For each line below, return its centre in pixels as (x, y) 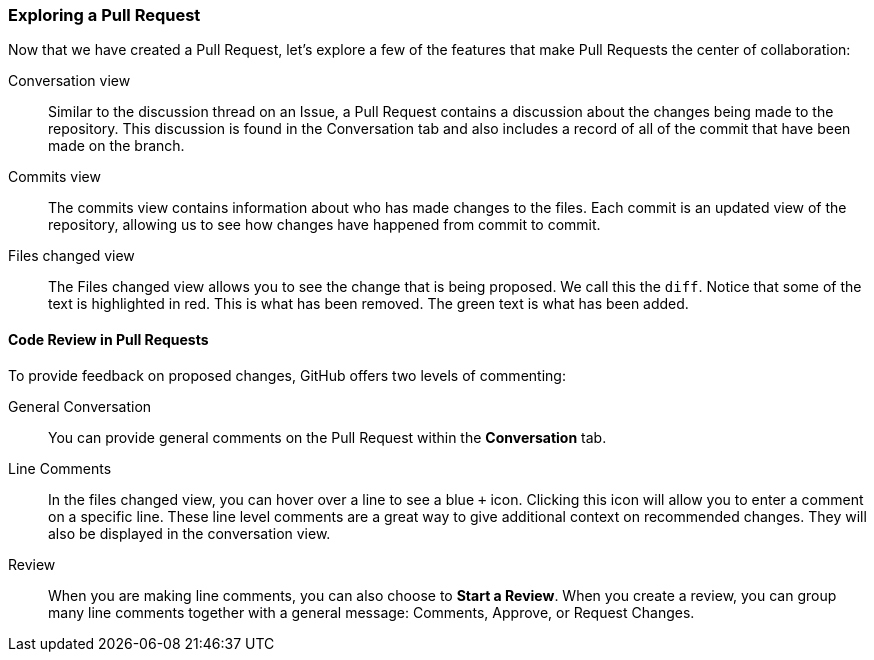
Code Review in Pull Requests (108, 339)
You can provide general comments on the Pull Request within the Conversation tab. (327, 437)
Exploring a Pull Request (104, 15)
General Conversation (80, 406)
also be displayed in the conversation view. (189, 533)
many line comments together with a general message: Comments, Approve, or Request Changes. (371, 612)
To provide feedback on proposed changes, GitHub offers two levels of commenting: (287, 375)
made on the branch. (116, 146)
